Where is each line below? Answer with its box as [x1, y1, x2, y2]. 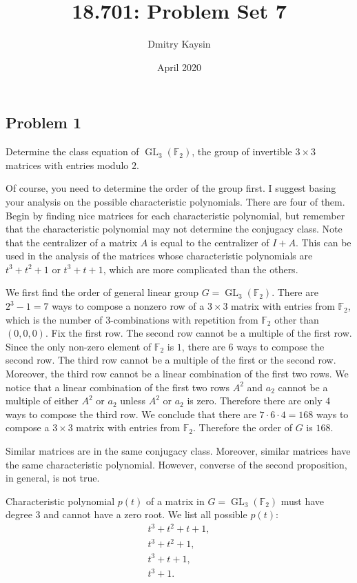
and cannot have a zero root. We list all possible [43, 507, 247, 522]
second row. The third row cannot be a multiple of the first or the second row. [6, 353, 336, 367]
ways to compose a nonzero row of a [52, 299, 205, 313]
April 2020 [156, 59, 202, 74]
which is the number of [6, 312, 103, 326]
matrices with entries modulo [6, 157, 129, 172]
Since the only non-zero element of [6, 339, 152, 353]
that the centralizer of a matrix [6, 235, 138, 249]
